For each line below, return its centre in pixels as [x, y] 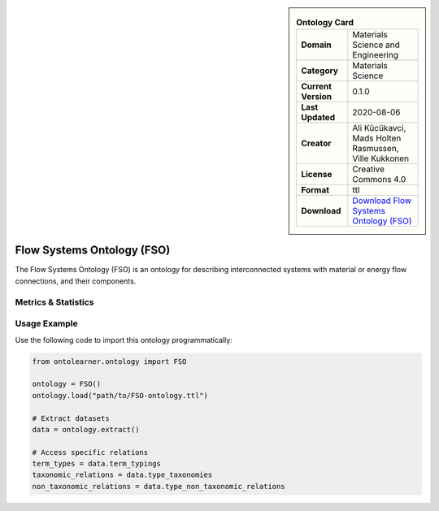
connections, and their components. [76, 281]
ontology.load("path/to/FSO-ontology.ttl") [120, 395]
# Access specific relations [90, 452]
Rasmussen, [376, 149]
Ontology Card [325, 23]
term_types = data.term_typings [97, 464]
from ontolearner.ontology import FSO [109, 361]
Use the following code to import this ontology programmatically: [124, 340]
